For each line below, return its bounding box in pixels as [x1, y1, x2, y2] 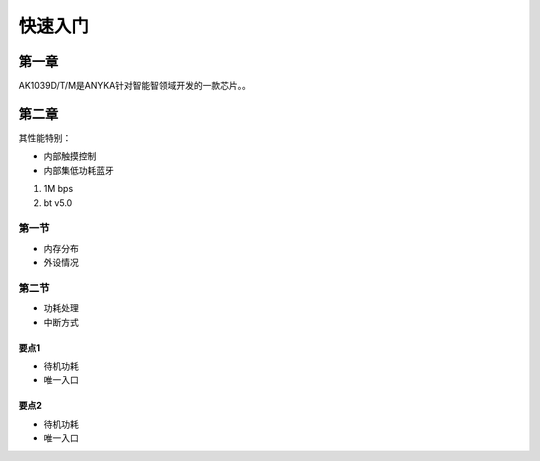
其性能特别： [18, 131, 72, 144]
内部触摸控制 [43, 150, 97, 162]
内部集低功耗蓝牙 [43, 164, 114, 176]
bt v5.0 [43, 196, 73, 209]
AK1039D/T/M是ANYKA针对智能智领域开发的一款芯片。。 [18, 80, 252, 92]
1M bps [43, 183, 74, 195]
